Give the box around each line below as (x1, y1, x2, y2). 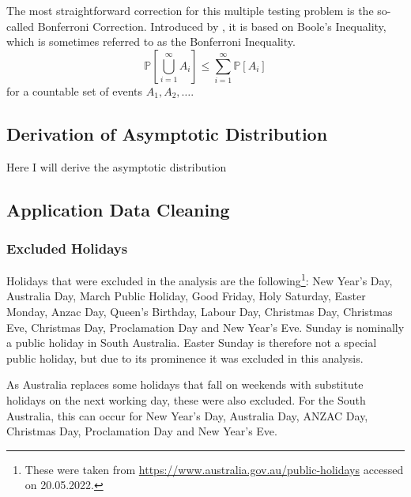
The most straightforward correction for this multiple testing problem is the (6, 2, 374, 18)
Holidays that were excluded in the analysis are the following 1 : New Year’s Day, (6, 270, 393, 288)
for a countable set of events (6, 82, 143, 99)
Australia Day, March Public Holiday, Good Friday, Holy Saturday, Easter (6, 288, 366, 304)
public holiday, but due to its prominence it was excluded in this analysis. (6, 349, 364, 366)
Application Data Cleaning (6, 197, 230, 221)
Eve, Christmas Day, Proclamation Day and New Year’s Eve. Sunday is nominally (6, 318, 405, 335)
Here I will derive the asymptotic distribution (6, 158, 227, 175)
